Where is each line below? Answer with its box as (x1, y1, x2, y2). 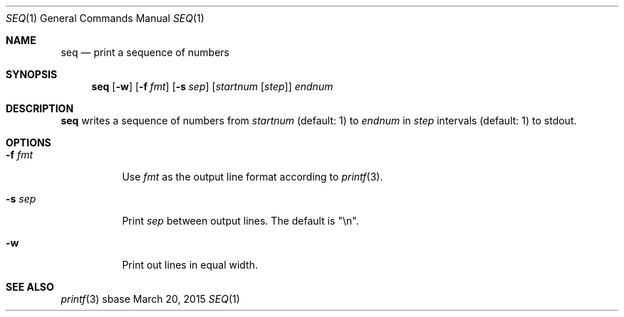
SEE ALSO (6, 281, 54, 293)
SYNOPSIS (6, 68, 58, 80)
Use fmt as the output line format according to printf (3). (122, 171, 383, 183)
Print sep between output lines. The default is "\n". (122, 215, 359, 227)
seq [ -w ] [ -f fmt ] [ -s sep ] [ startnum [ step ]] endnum (91, 80, 333, 92)
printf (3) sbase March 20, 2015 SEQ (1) (61, 293, 240, 305)
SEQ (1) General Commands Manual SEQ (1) (6, 12, 204, 24)
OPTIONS (6, 136, 51, 149)
